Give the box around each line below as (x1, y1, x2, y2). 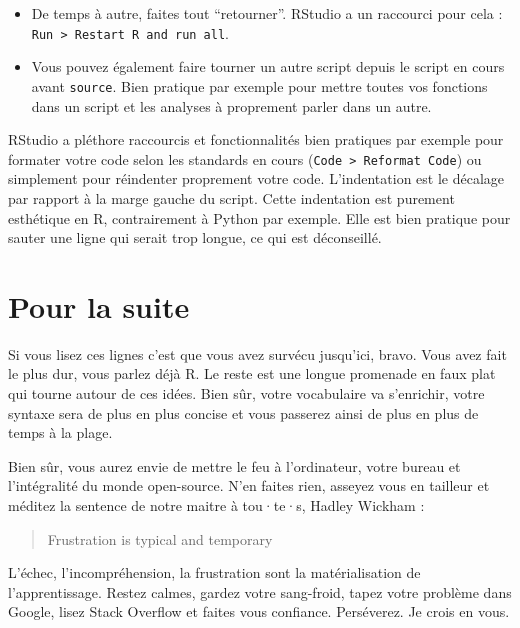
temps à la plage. (8, 422, 113, 443)
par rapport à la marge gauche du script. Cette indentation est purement (8, 187, 455, 208)
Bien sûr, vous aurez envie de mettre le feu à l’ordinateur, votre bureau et (8, 455, 461, 476)
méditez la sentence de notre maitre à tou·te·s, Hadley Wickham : (8, 495, 425, 515)
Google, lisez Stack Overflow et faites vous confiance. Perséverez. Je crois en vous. (8, 601, 510, 622)
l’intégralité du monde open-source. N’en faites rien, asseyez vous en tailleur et (8, 475, 490, 496)
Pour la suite (8, 285, 190, 326)
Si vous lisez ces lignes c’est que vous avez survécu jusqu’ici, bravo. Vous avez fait (8, 343, 507, 364)
